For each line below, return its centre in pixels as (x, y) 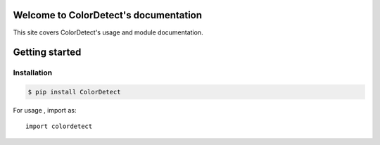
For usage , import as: (45, 111)
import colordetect (59, 126)
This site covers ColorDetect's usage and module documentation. (108, 32)
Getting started (47, 52)
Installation (33, 72)
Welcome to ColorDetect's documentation (108, 15)
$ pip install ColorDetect (74, 92)
